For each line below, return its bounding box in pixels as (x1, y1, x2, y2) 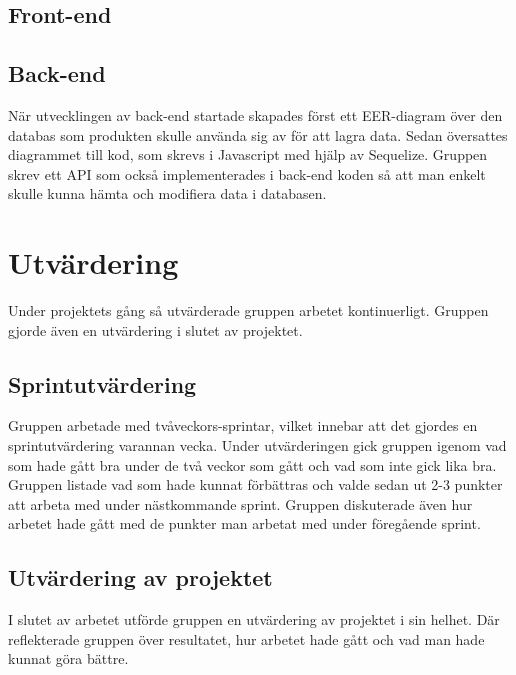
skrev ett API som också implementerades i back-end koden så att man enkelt (8, 163, 486, 184)
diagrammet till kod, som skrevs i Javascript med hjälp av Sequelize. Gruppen (8, 144, 488, 165)
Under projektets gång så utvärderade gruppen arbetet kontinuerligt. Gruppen (8, 300, 489, 321)
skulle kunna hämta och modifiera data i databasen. (8, 183, 327, 204)
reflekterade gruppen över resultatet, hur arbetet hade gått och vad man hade (8, 628, 485, 649)
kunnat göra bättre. (8, 648, 129, 669)
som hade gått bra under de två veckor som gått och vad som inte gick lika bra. (8, 454, 497, 475)
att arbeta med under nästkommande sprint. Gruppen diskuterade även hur (8, 493, 473, 514)
